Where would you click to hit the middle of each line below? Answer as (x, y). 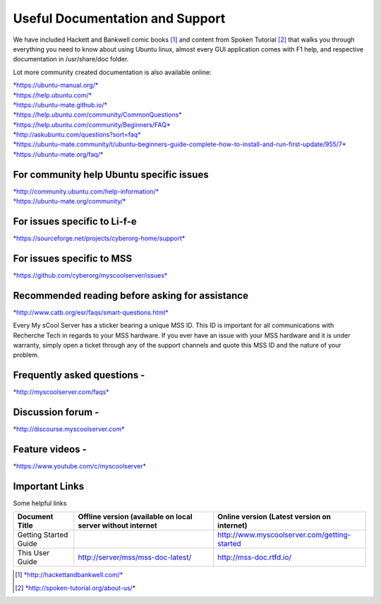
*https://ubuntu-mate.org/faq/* (58, 154)
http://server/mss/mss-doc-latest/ (135, 557)
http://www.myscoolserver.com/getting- (284, 535)
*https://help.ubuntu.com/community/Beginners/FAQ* (92, 124)
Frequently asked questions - (79, 375)
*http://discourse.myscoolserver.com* (69, 429)
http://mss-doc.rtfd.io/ (255, 557)
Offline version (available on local (135, 517)
